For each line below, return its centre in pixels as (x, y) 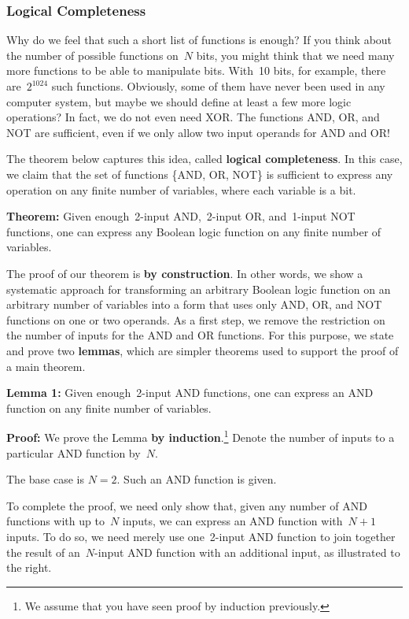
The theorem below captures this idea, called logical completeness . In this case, (204, 159)
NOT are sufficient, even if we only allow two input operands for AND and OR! (198, 132)
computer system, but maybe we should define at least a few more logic (179, 101)
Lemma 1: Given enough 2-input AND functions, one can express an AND (190, 393)
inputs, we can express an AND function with (232, 521)
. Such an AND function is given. (197, 479)
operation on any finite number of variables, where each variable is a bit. (181, 189)
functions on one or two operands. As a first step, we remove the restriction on (196, 319)
